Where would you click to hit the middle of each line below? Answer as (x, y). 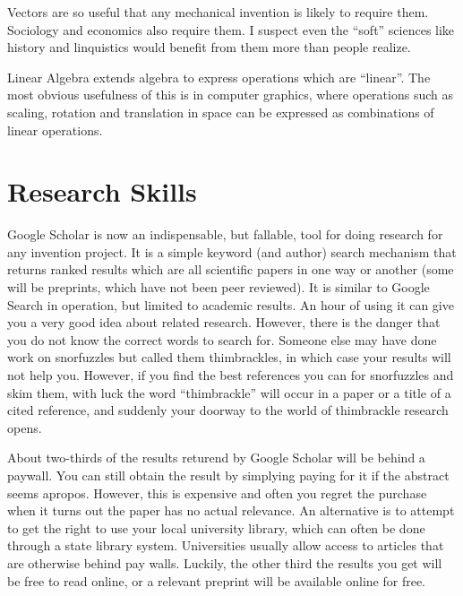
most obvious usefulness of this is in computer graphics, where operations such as (230, 95)
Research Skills (102, 191)
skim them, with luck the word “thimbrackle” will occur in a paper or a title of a (229, 392)
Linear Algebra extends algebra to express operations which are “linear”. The (219, 77)
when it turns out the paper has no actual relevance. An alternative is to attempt (231, 510)
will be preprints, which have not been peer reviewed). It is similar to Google (219, 287)
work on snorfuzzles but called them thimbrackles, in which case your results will (229, 357)
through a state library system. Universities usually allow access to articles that (226, 545)
